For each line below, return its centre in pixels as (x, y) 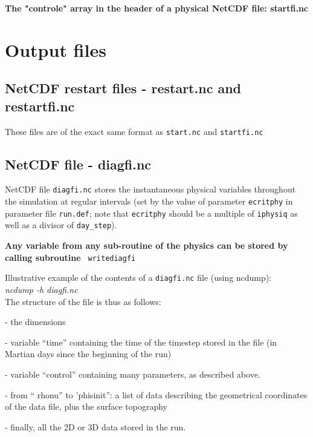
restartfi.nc (40, 106)
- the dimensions (35, 322)
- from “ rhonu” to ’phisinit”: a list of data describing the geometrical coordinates (156, 394)
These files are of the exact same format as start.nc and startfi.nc (134, 131)
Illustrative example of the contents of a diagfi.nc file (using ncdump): (138, 278)
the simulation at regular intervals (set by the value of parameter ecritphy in (149, 201)
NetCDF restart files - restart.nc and (123, 88)
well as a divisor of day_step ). (61, 225)
